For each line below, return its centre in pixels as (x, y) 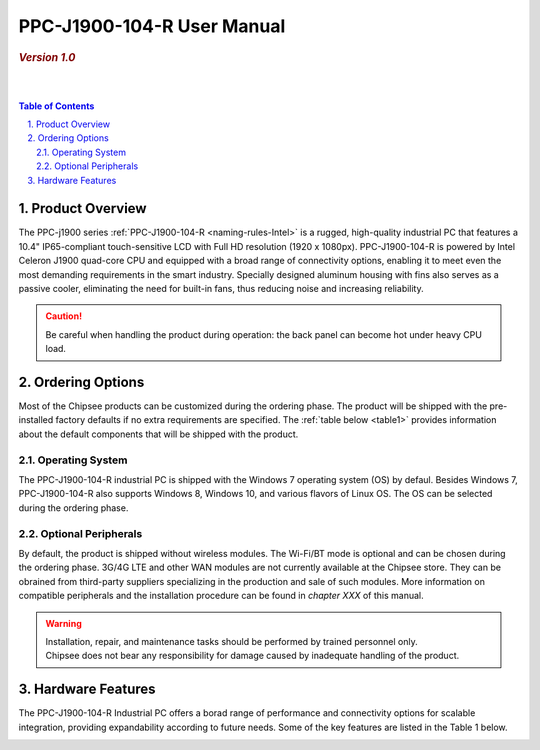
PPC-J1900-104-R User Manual (152, 26)
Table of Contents (56, 106)
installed (36, 420)
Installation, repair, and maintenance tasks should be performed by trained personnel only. (232, 641)
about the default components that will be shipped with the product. (158, 434)
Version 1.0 (47, 57)
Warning (63, 623)
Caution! (64, 316)
